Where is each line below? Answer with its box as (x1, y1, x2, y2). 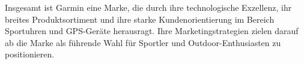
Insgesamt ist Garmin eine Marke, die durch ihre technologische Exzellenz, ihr (5, 1, 292, 13)
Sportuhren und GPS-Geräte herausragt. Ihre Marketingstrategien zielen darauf (5, 25, 299, 37)
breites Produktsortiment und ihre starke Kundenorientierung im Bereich (5, 13, 275, 25)
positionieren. (5, 48, 55, 60)
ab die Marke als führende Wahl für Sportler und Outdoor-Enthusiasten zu (5, 36, 281, 48)
